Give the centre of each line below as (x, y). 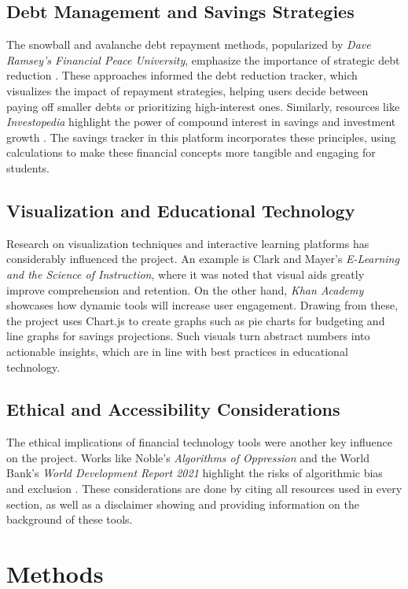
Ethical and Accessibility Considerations (173, 409)
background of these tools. (70, 519)
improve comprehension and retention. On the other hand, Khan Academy (185, 289)
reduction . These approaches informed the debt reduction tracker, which (182, 75)
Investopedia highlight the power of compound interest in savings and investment (201, 122)
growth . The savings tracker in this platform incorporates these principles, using (201, 137)
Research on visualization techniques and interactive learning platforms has (188, 243)
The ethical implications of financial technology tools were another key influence (200, 442)
